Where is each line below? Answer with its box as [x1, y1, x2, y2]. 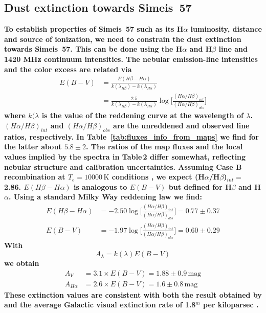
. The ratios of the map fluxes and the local [86, 141, 243, 152]
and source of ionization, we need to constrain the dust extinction [4, 33, 241, 44]
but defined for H [168, 181, 232, 192]
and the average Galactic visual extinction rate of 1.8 [4, 299, 196, 310]
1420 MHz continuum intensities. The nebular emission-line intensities [4, 53, 258, 64]
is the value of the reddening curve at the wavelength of [41, 110, 243, 121]
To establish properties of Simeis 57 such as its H [4, 24, 184, 34]
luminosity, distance [190, 24, 262, 34]
